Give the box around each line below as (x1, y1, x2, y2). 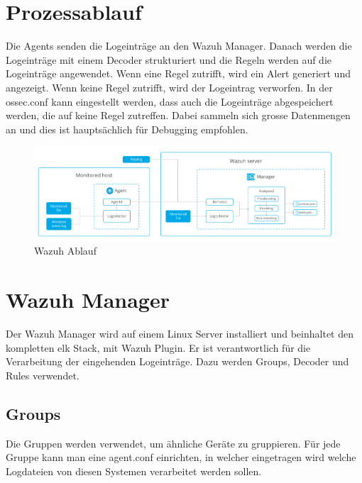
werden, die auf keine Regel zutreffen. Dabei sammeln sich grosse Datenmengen (6, 108, 351, 123)
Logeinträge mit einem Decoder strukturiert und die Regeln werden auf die (6, 52, 332, 67)
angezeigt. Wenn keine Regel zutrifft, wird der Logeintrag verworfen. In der (6, 79, 333, 94)
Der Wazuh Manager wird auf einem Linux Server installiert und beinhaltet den (6, 326, 353, 341)
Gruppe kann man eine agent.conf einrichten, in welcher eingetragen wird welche (6, 450, 356, 465)
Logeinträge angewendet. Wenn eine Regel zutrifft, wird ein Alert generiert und (6, 66, 351, 81)
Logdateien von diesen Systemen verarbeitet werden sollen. (6, 463, 262, 478)
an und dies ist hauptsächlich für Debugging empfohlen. (6, 121, 248, 136)
